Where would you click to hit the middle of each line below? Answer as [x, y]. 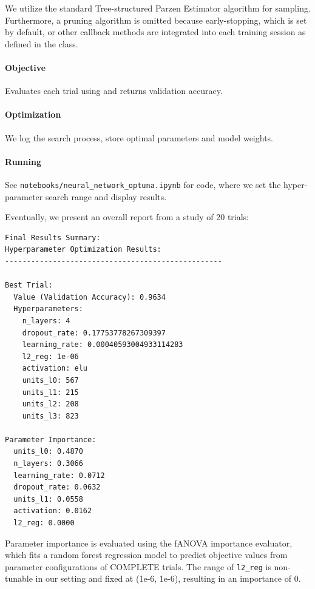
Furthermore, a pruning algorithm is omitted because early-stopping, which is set [156, 20]
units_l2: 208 [50, 404]
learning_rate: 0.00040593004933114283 [103, 345]
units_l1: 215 [50, 392]
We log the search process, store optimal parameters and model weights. [139, 137]
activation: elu [55, 369]
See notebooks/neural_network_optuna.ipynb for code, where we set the [143, 184]
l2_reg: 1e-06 [50, 356]
